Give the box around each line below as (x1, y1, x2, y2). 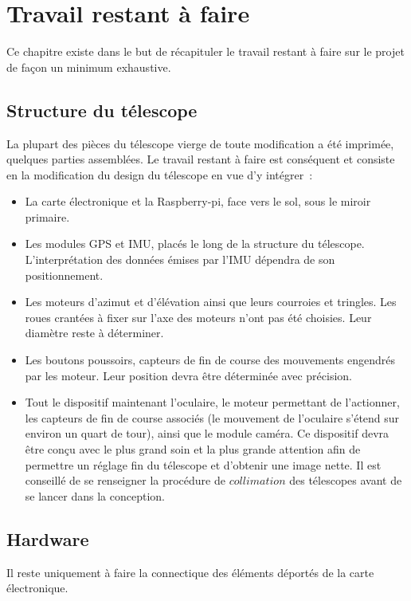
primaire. (25, 208, 70, 225)
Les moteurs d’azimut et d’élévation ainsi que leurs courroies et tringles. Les (25, 293, 397, 310)
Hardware (6, 526, 89, 551)
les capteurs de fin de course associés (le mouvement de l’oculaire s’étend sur (25, 409, 400, 426)
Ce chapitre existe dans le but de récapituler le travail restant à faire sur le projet (6, 43, 405, 60)
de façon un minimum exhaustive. (6, 58, 171, 75)
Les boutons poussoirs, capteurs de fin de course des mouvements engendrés (25, 352, 396, 368)
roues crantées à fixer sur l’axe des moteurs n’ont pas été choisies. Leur (25, 308, 372, 325)
